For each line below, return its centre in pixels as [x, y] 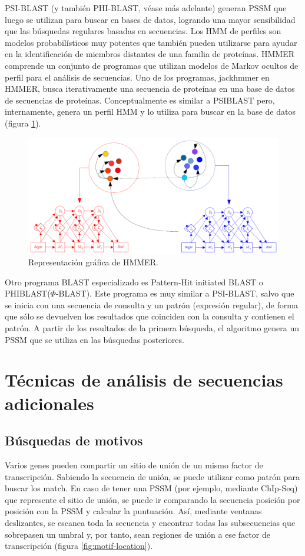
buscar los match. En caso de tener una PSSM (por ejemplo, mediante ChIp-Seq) [151, 488]
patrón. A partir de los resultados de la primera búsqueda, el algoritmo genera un [152, 328]
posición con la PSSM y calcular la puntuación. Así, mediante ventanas [133, 511]
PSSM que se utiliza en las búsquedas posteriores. [95, 339]
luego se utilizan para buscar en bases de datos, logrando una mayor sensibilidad [150, 19]
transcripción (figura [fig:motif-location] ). [79, 546]
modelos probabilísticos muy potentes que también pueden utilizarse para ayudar [151, 42]
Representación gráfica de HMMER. [93, 262]
